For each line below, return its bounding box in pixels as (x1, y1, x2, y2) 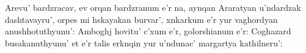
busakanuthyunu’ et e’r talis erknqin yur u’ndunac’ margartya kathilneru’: (5, 36, 283, 49)
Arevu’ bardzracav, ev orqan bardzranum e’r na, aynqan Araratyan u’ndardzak (5, 1, 301, 13)
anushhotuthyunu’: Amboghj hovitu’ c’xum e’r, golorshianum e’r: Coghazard (5, 25, 291, 37)
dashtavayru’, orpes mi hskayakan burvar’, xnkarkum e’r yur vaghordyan (5, 13, 278, 25)
